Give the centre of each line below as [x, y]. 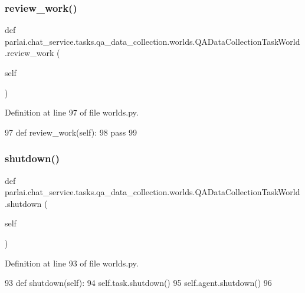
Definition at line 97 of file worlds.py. [72, 112]
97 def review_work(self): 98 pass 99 [71, 132]
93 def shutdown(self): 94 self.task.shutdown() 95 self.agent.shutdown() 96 [138, 283]
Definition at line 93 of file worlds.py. [72, 263]
